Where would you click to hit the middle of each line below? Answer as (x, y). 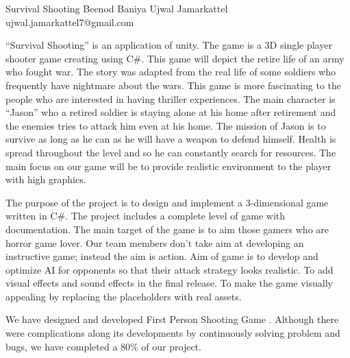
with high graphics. (46, 179)
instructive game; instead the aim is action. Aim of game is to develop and (162, 256)
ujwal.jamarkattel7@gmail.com (70, 22)
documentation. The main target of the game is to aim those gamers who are (167, 229)
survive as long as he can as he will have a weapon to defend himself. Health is (171, 139)
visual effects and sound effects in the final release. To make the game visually (169, 283)
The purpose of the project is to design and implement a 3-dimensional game (167, 202)
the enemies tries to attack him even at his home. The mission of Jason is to (166, 125)
